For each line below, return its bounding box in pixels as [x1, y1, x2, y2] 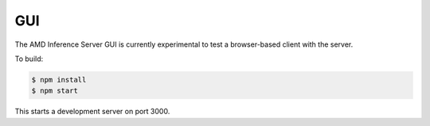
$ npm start [31, 86, 79, 95]
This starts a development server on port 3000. [14, 107, 170, 116]
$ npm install [31, 75, 87, 84]
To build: [14, 54, 44, 63]
